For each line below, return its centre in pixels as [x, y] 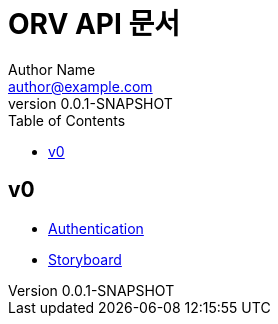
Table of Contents [67, 120]
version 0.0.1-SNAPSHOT [90, 103]
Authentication [96, 228]
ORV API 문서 [94, 24]
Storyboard [85, 259]
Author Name [52, 69]
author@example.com [80, 86]
